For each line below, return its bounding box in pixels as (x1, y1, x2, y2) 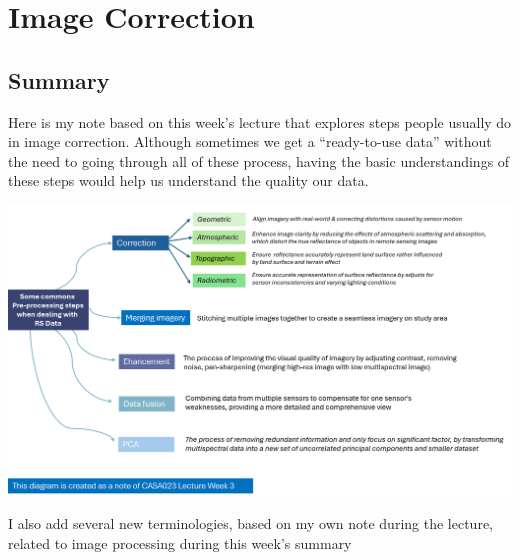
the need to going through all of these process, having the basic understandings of (8, 150, 510, 171)
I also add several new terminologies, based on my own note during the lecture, (8, 513, 493, 534)
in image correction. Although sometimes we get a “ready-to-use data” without (8, 131, 492, 152)
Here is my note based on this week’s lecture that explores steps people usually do (8, 111, 512, 132)
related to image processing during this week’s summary (8, 533, 352, 554)
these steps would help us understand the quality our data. (8, 170, 369, 191)
